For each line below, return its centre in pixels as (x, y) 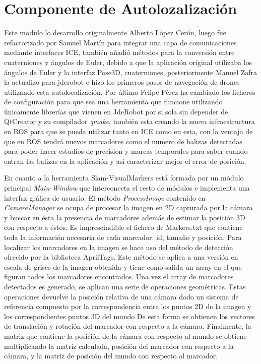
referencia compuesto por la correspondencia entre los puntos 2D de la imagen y (128, 306)
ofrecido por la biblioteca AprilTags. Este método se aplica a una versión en (121, 257)
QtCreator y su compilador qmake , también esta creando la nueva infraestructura (129, 121)
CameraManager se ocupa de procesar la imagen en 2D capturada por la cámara (128, 207)
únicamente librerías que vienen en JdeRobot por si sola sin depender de (116, 111)
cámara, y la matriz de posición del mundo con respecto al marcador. (111, 356)
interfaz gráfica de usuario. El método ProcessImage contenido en (105, 197)
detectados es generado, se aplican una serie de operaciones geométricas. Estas (125, 286)
